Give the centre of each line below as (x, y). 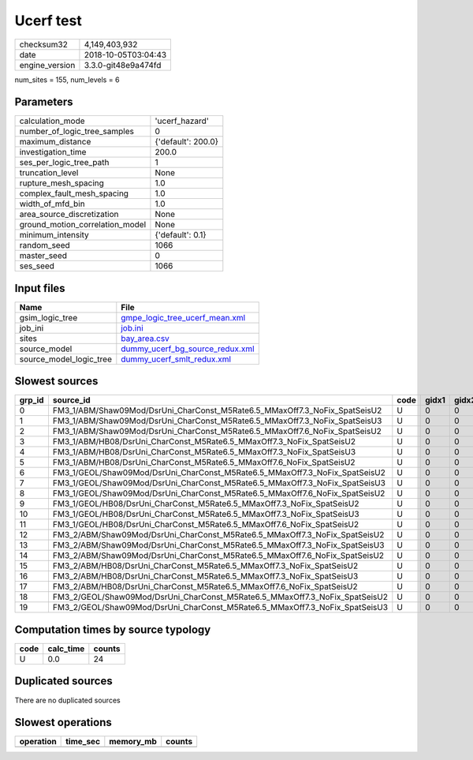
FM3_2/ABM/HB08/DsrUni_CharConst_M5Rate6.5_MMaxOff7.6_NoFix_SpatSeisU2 (205, 586)
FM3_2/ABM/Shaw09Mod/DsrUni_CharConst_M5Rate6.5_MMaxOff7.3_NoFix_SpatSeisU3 (218, 545)
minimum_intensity (54, 235)
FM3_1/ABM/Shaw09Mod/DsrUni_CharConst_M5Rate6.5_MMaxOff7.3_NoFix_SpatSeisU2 (217, 410)
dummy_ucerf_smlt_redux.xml (176, 359)
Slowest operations (63, 723)
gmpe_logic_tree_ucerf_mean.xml (183, 317)
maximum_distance (55, 142)
